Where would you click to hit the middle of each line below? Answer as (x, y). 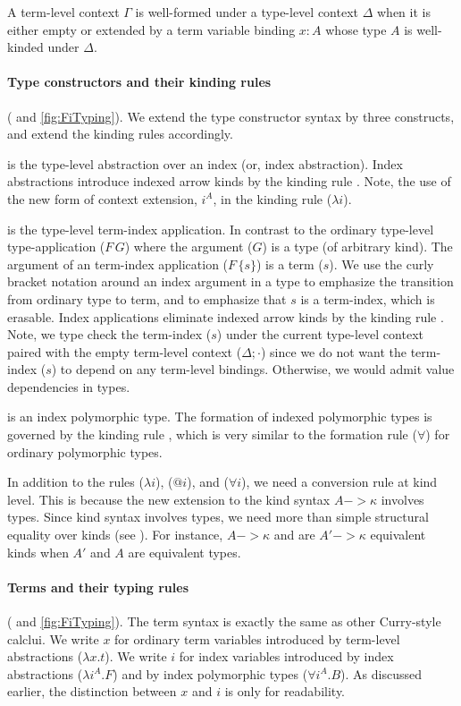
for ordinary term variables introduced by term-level (257, 638)
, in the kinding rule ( (272, 198)
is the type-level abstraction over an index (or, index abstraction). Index (205, 163)
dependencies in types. (69, 386)
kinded (25, 47)
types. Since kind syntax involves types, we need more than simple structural (218, 517)
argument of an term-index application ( (118, 264)
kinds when (38, 552)
